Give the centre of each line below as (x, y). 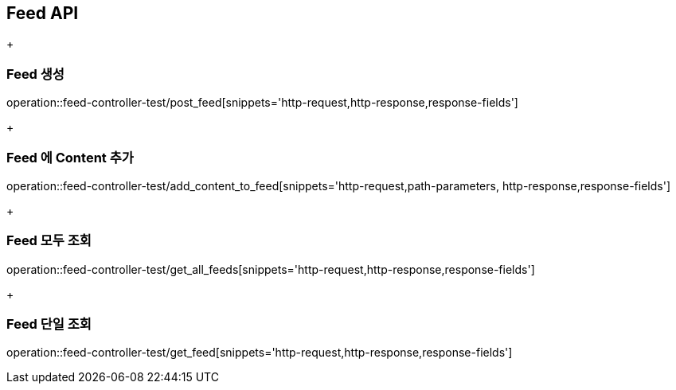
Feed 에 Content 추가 (70, 157)
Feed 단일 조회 (49, 324)
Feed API (43, 13)
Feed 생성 (35, 74)
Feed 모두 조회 (49, 241)
